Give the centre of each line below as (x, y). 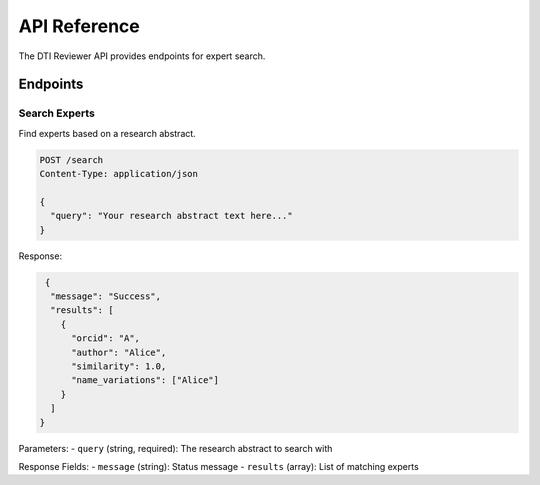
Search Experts (56, 113)
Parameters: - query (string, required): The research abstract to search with (175, 448)
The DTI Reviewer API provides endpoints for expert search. (142, 56)
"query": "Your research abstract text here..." (172, 216)
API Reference (79, 26)
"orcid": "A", (105, 338)
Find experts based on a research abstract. (107, 133)
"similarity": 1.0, (119, 366)
